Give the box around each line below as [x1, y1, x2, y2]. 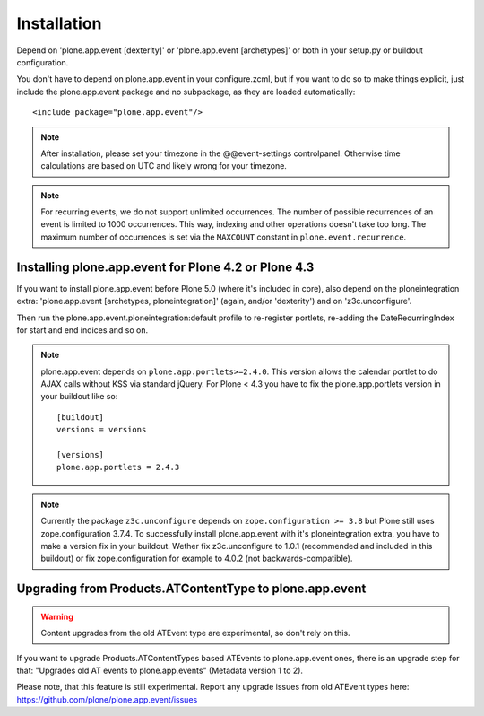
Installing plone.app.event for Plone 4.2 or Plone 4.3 [16, 259, 315, 275]
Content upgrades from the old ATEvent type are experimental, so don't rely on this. [40, 628, 350, 639]
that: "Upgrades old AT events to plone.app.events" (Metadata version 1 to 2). [16, 665, 304, 676]
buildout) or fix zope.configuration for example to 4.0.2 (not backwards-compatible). [40, 553, 353, 564]
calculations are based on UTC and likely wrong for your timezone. [40, 161, 287, 171]
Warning [40, 611, 73, 622]
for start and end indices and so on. [16, 324, 149, 336]
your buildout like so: [40, 391, 118, 402]
